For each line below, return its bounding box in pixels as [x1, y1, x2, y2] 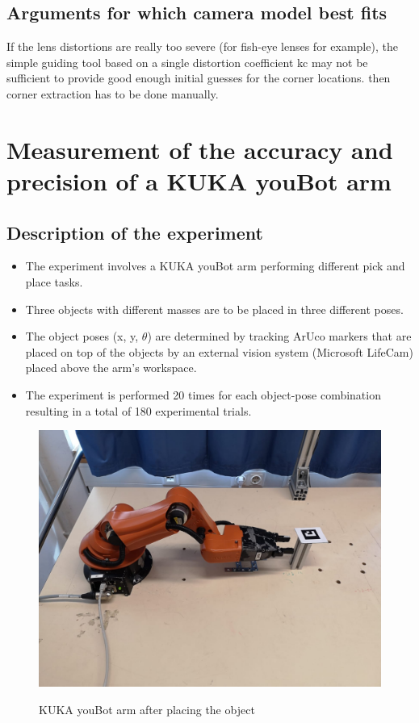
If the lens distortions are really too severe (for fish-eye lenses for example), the [6, 38, 398, 55]
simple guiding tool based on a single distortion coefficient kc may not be [6, 53, 368, 70]
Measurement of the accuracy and [6, 132, 393, 165]
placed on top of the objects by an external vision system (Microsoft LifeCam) [25, 343, 413, 360]
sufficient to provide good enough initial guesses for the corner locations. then [6, 69, 391, 86]
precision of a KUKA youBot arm [6, 164, 392, 197]
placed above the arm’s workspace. [25, 359, 197, 376]
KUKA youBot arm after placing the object [39, 700, 255, 717]
